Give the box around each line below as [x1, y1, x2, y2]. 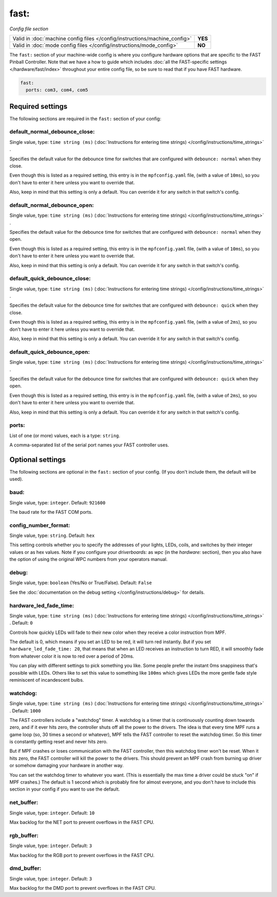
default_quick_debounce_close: [9, 275, 91, 282]
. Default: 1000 [9, 707, 41, 714]
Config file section [9, 26, 49, 32]
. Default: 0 [9, 620, 33, 626]
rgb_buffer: [9, 832, 38, 839]
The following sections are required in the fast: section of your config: [9, 116, 162, 122]
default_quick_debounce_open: [9, 348, 90, 356]
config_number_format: [9, 521, 70, 529]
